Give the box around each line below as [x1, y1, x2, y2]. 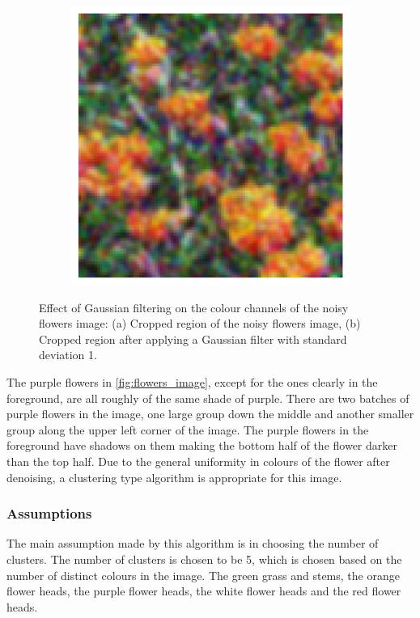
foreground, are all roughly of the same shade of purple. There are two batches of [6, 389, 409, 406]
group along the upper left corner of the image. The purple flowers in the [6, 421, 369, 438]
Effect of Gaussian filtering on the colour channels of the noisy [39, 298, 349, 315]
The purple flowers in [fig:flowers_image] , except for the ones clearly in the [6, 373, 378, 390]
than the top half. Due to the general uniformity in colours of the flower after [6, 452, 390, 469]
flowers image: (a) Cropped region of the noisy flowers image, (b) [39, 315, 361, 332]
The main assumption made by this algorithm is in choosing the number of [6, 535, 379, 552]
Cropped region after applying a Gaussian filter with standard [39, 330, 347, 347]
